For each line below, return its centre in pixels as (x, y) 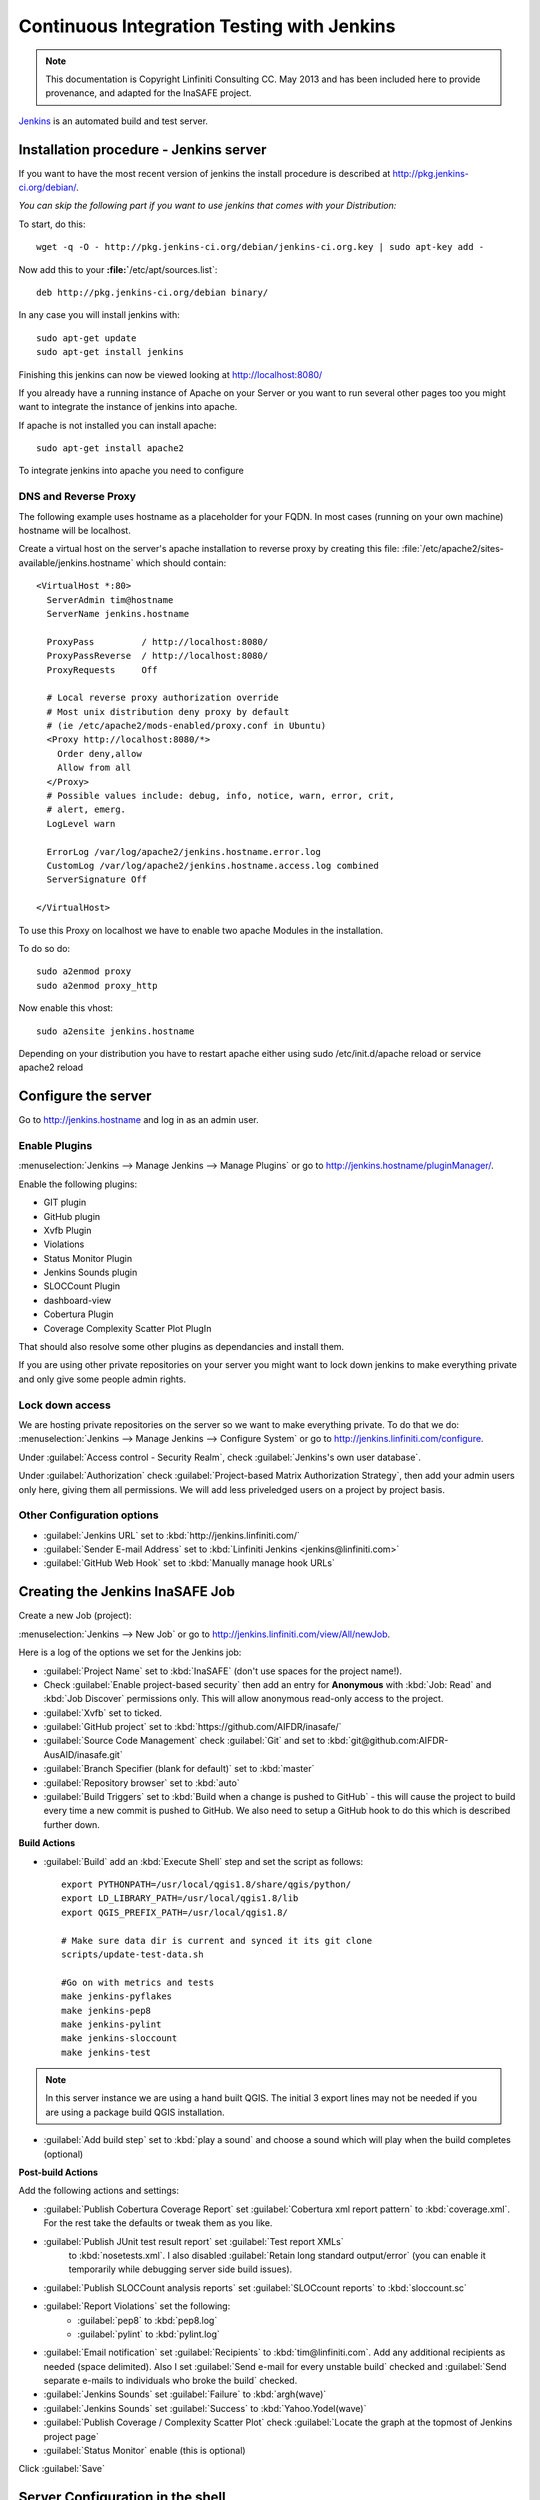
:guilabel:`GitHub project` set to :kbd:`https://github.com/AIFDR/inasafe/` (192, 1727)
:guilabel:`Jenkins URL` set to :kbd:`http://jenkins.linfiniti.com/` (171, 1535)
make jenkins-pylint (111, 2024)
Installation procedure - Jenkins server (142, 149)
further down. (71, 1824)
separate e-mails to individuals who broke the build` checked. (170, 2381)
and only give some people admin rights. (102, 1379)
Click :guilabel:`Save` (61, 2469)
